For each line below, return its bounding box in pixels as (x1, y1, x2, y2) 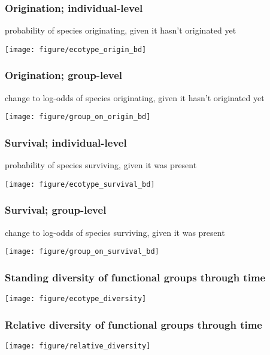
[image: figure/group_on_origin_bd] (5, 113, 151, 122)
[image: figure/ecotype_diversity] (5, 295, 147, 304)
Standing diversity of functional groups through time (5, 269, 266, 284)
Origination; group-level (5, 68, 123, 83)
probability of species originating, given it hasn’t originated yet (5, 24, 236, 37)
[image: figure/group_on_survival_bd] (5, 247, 159, 256)
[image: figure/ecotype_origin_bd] (5, 45, 147, 54)
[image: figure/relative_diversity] (5, 341, 151, 350)
